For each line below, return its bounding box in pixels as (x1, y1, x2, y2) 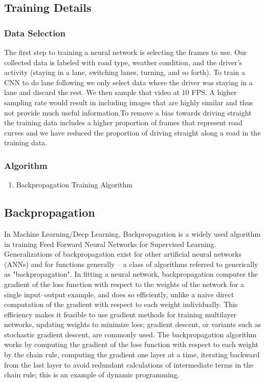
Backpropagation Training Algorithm (16, 179, 132, 190)
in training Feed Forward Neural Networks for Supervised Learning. (4, 238, 216, 249)
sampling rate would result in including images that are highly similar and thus (4, 97, 253, 107)
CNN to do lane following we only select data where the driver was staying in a (4, 76, 253, 87)
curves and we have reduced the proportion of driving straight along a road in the (4, 127, 261, 138)
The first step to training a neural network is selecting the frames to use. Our (4, 47, 247, 57)
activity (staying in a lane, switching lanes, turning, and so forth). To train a (4, 67, 246, 78)
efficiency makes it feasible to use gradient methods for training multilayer (4, 309, 237, 319)
